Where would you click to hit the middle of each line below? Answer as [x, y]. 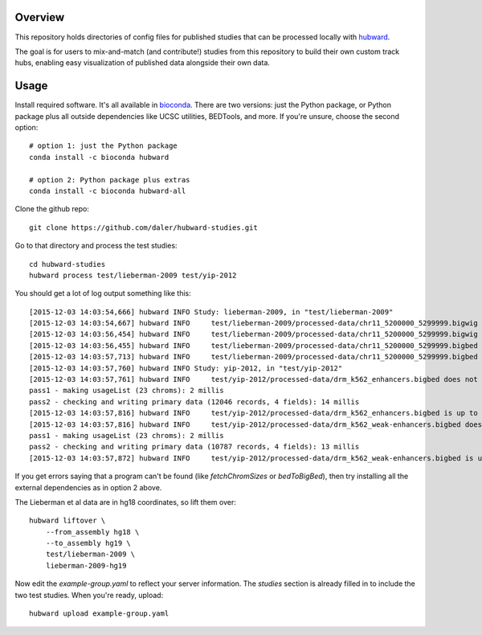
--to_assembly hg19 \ [88, 543]
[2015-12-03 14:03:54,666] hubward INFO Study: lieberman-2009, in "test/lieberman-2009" [211, 312]
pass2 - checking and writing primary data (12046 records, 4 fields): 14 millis [194, 401]
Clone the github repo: [52, 209]
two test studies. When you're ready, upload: [89, 595]
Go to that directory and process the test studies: [96, 246]
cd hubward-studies [67, 264]
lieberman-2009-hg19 [86, 565]
